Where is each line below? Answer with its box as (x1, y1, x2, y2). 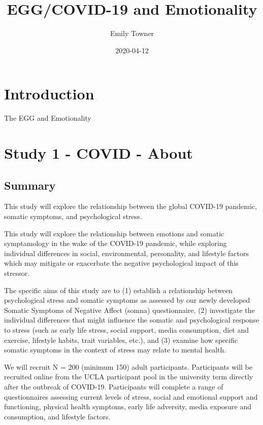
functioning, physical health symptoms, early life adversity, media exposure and (4, 401, 252, 412)
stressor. (4, 267, 30, 278)
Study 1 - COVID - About (4, 143, 193, 163)
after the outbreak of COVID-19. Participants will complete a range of (4, 381, 223, 392)
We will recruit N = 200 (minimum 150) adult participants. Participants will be (4, 361, 252, 372)
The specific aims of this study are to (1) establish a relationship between (4, 285, 233, 295)
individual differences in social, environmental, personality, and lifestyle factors (4, 247, 249, 258)
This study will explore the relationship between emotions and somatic (4, 228, 224, 238)
